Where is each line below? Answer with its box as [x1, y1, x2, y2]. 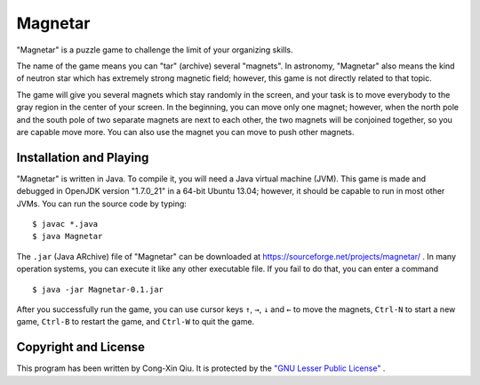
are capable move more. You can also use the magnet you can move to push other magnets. [16, 126, 355, 137]
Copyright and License [16, 340, 146, 355]
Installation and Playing [16, 149, 149, 164]
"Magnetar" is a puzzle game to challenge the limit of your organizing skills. [16, 44, 293, 55]
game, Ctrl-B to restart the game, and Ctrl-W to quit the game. [16, 317, 255, 327]
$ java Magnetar [32, 231, 103, 242]
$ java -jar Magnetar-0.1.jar [32, 285, 164, 294]
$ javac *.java [32, 219, 99, 229]
